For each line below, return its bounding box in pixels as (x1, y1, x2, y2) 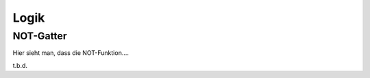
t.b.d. (12, 61, 27, 69)
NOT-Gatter (12, 30, 68, 42)
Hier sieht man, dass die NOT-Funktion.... (12, 49, 129, 57)
